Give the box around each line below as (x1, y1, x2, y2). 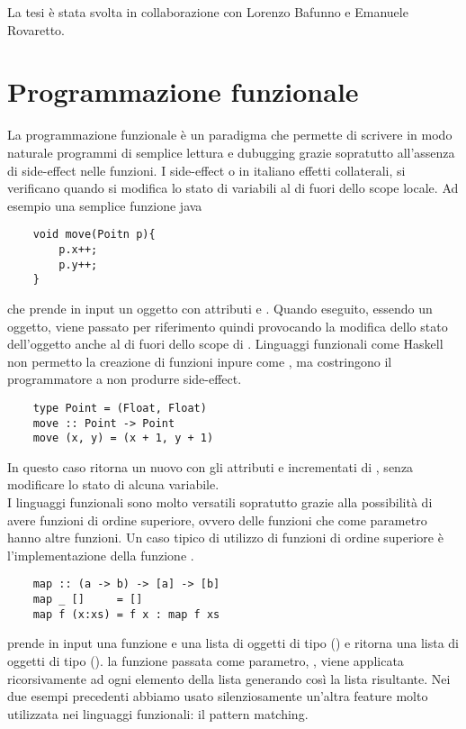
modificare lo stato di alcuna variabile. (7, 475, 220, 494)
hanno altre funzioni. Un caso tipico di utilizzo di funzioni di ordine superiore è (7, 528, 444, 547)
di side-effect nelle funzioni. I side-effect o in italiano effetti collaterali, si (7, 160, 406, 179)
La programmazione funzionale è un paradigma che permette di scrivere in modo (7, 125, 453, 144)
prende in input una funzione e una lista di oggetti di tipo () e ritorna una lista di (7, 633, 460, 652)
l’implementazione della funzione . (7, 545, 194, 564)
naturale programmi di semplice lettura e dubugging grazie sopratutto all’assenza (7, 142, 455, 161)
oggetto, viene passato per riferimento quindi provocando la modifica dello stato (7, 316, 448, 335)
